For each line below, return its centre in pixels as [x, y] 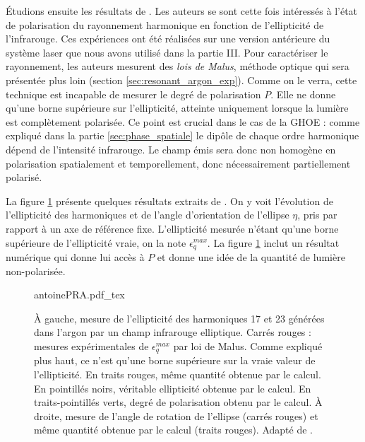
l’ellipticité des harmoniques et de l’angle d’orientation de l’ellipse [148, 215]
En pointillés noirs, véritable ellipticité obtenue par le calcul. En [173, 388]
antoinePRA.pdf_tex [79, 295]
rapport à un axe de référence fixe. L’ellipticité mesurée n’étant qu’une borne [172, 228]
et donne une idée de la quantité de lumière [251, 256]
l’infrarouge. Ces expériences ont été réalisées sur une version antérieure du [168, 39]
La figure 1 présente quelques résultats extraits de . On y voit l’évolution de [169, 200]
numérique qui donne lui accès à [75, 256]
